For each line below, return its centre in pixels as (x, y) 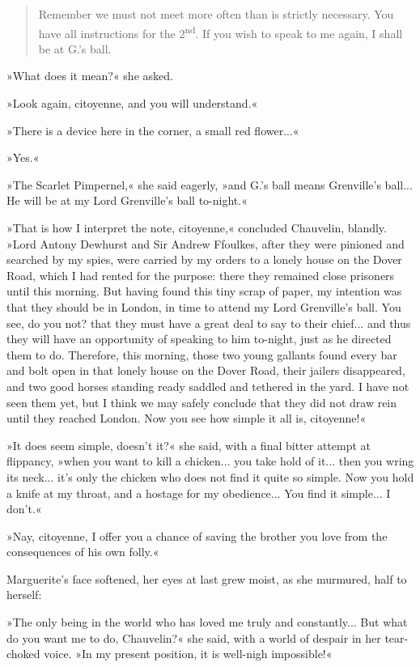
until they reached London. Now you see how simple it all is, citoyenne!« (187, 418)
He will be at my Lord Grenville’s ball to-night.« (127, 200)
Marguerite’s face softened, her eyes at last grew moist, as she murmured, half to (207, 578)
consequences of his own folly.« (83, 552)
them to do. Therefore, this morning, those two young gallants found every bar (202, 354)
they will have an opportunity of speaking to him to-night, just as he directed (199, 339)
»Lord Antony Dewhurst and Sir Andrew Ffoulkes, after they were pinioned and (206, 243)
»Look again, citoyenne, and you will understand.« (132, 103)
